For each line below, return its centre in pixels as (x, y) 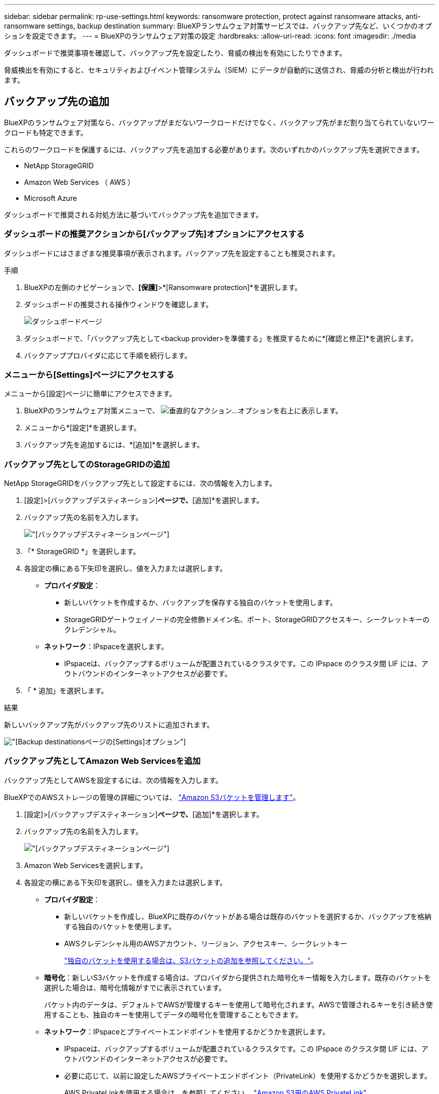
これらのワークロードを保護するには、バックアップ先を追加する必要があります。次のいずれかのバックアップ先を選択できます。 (214, 149)
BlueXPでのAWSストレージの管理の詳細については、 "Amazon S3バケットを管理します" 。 (152, 797)
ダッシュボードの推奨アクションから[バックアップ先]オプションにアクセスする (154, 234)
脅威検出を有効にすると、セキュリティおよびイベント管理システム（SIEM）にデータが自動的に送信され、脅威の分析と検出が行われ (219, 70)
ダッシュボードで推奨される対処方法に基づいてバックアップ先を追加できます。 (134, 214)
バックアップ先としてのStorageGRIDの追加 (87, 464)
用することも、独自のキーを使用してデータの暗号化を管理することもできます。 (173, 1014)
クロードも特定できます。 (46, 132)
